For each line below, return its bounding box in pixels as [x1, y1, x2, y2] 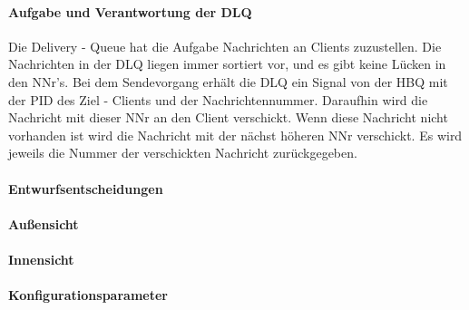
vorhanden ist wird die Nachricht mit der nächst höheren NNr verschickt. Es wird [8, 125, 463, 144]
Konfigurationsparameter [8, 286, 168, 305]
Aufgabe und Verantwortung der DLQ [8, 2, 252, 21]
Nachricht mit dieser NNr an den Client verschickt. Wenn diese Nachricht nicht [8, 108, 448, 127]
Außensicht [8, 214, 79, 233]
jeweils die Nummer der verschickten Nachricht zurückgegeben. [8, 143, 357, 162]
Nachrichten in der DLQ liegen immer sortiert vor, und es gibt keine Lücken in [8, 54, 446, 73]
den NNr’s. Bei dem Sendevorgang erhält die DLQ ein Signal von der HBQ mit [8, 72, 448, 91]
